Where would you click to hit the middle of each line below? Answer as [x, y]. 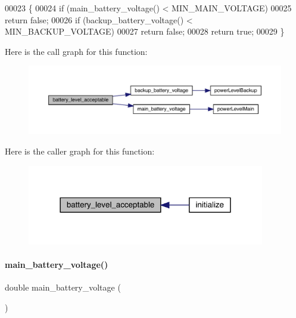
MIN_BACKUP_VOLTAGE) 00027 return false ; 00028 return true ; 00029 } [145, 31]
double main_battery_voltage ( [63, 287]
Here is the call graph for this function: [76, 51]
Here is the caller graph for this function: [80, 151]
